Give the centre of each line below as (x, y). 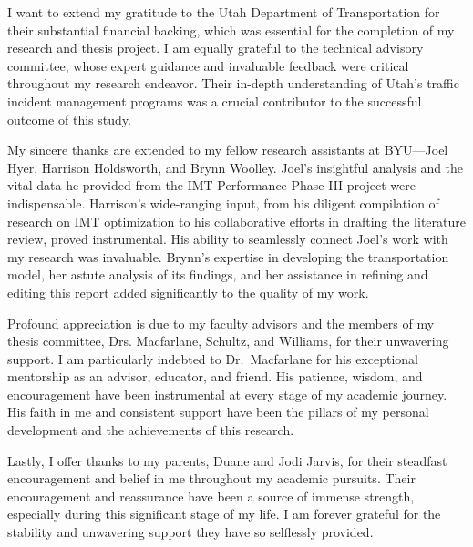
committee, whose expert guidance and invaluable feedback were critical (208, 65)
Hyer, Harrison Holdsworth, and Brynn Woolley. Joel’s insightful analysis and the (236, 167)
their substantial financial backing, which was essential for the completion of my (231, 30)
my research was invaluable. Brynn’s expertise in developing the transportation (228, 256)
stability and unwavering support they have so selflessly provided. (190, 532)
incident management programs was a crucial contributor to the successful (215, 101)
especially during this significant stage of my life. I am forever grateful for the (224, 514)
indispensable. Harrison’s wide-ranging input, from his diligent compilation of (223, 203)
